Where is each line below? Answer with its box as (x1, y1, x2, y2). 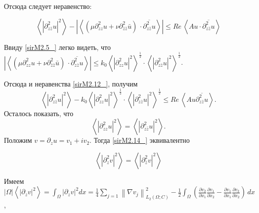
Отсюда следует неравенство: (4, 1, 92, 11)
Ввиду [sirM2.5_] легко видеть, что (4, 42, 111, 52)
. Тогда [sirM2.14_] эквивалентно (89, 135, 190, 145)
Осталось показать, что (4, 108, 74, 118)
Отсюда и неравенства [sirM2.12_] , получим (4, 78, 138, 88)
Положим (4, 135, 32, 145)
